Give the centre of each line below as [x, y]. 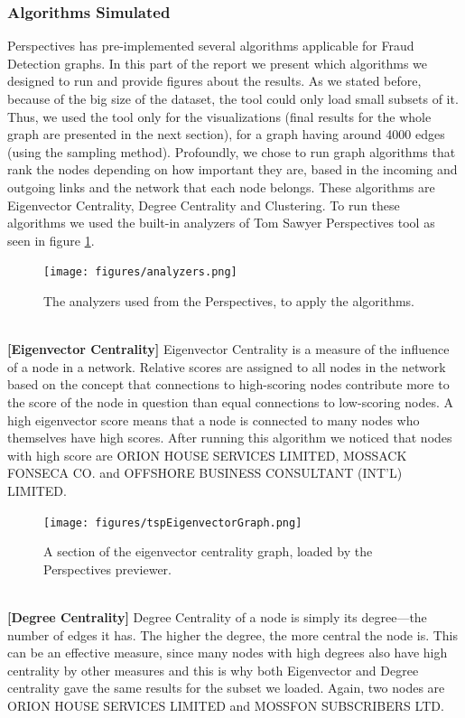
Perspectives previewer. [108, 569]
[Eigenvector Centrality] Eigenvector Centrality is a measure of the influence [228, 349]
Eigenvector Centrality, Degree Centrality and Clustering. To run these [204, 205]
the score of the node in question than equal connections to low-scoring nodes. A [230, 401]
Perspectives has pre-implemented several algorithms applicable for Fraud [211, 46]
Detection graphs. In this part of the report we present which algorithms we [218, 63]
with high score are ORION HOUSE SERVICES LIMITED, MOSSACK [207, 455]
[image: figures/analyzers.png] [140, 272]
